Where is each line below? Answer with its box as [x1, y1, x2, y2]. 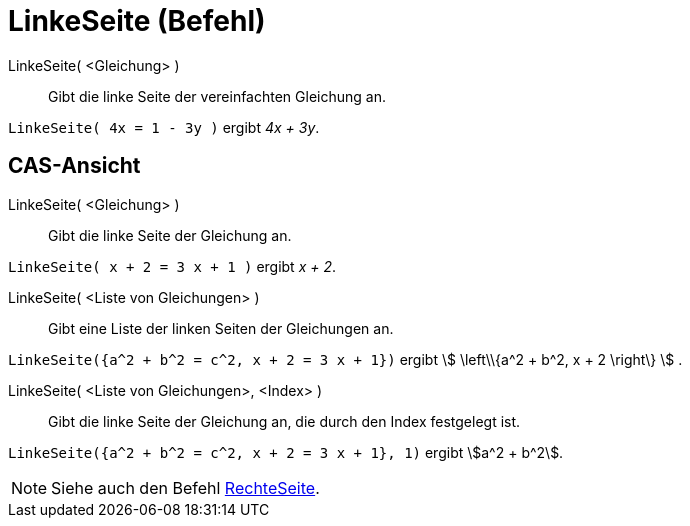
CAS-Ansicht [8, 153, 141, 179]
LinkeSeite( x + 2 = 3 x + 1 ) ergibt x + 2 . [8, 257, 337, 275]
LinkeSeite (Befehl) [8, 4, 266, 38]
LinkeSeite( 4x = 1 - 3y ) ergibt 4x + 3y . [8, 118, 320, 136]
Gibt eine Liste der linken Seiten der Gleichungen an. [48, 319, 394, 337]
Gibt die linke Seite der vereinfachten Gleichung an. [48, 87, 386, 105]
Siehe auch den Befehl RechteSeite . [51, 477, 320, 498]
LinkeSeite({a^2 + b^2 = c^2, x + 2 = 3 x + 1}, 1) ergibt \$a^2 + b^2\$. [8, 443, 564, 461]
